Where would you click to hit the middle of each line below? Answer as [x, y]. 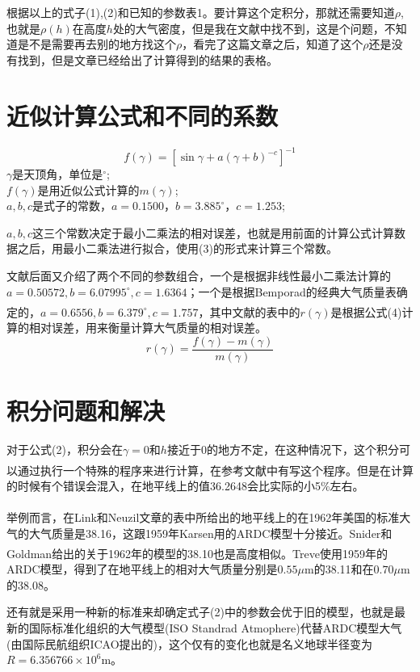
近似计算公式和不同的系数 [143, 115]
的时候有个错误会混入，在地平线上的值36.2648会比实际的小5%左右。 [185, 485]
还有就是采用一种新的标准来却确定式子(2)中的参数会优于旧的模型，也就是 [200, 612]
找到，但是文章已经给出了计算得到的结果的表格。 [147, 59]
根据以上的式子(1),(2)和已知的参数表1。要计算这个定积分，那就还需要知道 [201, 12]
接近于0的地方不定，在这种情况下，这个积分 [283, 449]
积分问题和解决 [86, 411]
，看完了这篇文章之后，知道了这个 [273, 44]
